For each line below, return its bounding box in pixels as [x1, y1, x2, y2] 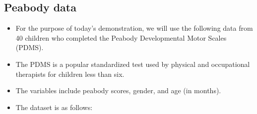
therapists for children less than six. [15, 68, 125, 79]
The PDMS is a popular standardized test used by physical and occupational [15, 58, 250, 69]
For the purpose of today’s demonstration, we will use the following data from [15, 23, 253, 33]
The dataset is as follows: [15, 102, 93, 112]
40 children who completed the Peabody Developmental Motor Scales [15, 32, 227, 43]
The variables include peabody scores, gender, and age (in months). [15, 85, 221, 96]
